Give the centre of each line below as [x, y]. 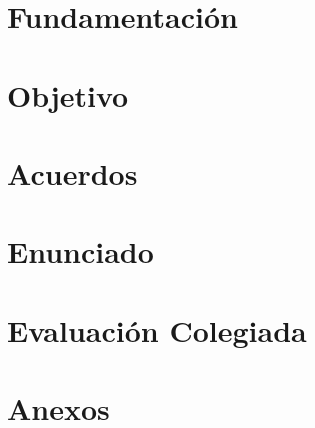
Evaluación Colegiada [157, 329]
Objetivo [68, 94]
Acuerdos [72, 172]
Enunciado [80, 251]
